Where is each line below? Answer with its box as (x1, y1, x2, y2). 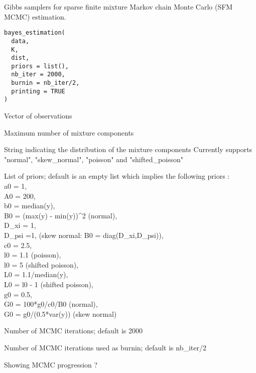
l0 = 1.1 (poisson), (4, 250, 61, 260)
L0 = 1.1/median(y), (4, 269, 68, 280)
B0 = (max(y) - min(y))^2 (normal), (4, 210, 117, 220)
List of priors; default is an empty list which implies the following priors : (4, 171, 230, 181)
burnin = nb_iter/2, (11, 79, 80, 87)
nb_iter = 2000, (11, 71, 65, 78)
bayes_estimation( (4, 29, 65, 37)
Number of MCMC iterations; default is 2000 (4, 325, 143, 336)
